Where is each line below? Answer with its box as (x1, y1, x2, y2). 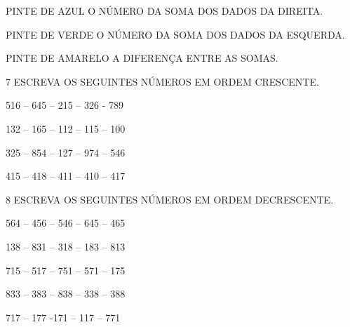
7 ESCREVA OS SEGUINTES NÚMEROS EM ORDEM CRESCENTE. (6, 74, 319, 88)
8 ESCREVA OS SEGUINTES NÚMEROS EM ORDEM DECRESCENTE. (6, 192, 334, 206)
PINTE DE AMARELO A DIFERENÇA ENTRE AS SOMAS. (6, 51, 278, 65)
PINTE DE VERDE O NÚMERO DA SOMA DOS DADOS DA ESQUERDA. (6, 27, 345, 41)
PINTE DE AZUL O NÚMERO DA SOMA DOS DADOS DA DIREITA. (6, 4, 323, 18)
